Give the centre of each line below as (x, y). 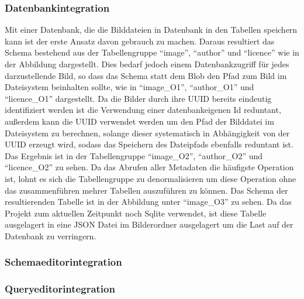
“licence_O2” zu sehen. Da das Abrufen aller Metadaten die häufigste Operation (149, 167)
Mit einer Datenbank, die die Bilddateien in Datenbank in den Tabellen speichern (151, 30)
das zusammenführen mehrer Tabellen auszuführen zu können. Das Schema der (146, 190)
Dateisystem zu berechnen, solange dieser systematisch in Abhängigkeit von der (147, 133)
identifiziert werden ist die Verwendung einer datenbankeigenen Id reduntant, (143, 110)
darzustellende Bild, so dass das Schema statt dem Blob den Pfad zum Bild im (146, 75)
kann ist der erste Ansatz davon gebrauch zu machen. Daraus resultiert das (140, 41)
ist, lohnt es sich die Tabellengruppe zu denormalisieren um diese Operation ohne (151, 178)
